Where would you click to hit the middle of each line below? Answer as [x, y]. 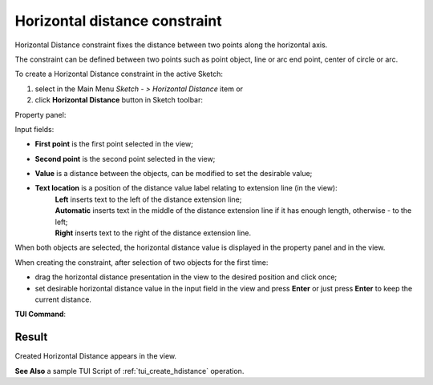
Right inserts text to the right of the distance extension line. [153, 233]
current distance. [63, 299]
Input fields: [34, 129]
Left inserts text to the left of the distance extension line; [148, 199]
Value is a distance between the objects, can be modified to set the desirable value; [174, 174]
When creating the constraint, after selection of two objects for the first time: [142, 262]
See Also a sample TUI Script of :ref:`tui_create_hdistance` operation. [129, 371]
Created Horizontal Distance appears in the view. [95, 356]
